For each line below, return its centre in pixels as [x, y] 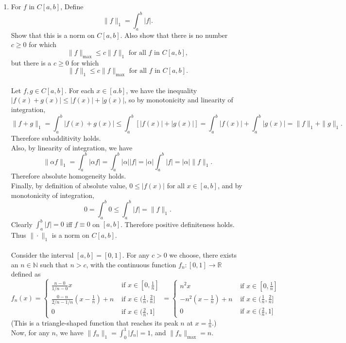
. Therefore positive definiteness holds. [178, 224]
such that [54, 264]
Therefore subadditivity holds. [56, 138]
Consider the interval [42, 255]
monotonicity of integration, [52, 195]
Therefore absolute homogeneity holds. [69, 176]
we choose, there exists [203, 255]
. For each [79, 90]
